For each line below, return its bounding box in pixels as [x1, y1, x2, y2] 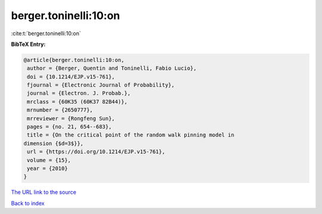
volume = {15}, [27, 157, 72, 163]
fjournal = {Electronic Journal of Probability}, [27, 82, 175, 89]
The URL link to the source [11, 188, 77, 196]
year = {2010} [27, 165, 68, 172]
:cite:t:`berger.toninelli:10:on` [11, 30, 82, 37]
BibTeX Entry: [11, 41, 46, 48]
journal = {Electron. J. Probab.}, [27, 90, 131, 97]
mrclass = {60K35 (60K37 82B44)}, [27, 98, 128, 105]
